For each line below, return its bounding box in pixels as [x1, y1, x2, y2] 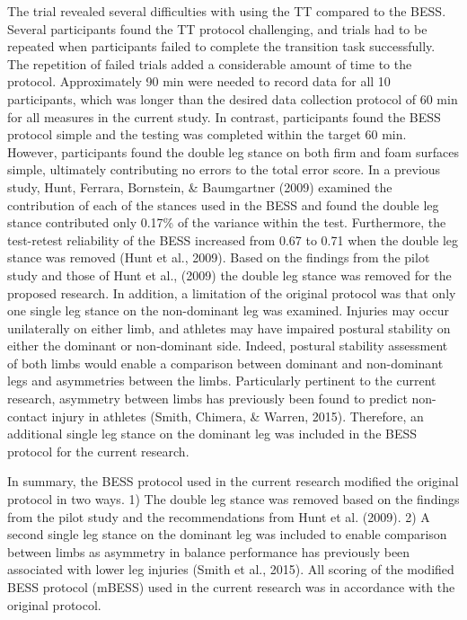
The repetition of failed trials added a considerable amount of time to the [7, 54, 412, 73]
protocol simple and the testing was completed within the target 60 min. [7, 125, 407, 144]
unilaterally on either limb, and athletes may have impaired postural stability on [7, 318, 451, 337]
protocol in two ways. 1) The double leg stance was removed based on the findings [7, 490, 460, 509]
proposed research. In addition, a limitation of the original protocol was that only [7, 283, 456, 302]
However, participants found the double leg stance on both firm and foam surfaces [7, 142, 459, 161]
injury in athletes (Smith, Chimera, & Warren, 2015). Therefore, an [51, 406, 424, 425]
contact [7, 406, 48, 425]
